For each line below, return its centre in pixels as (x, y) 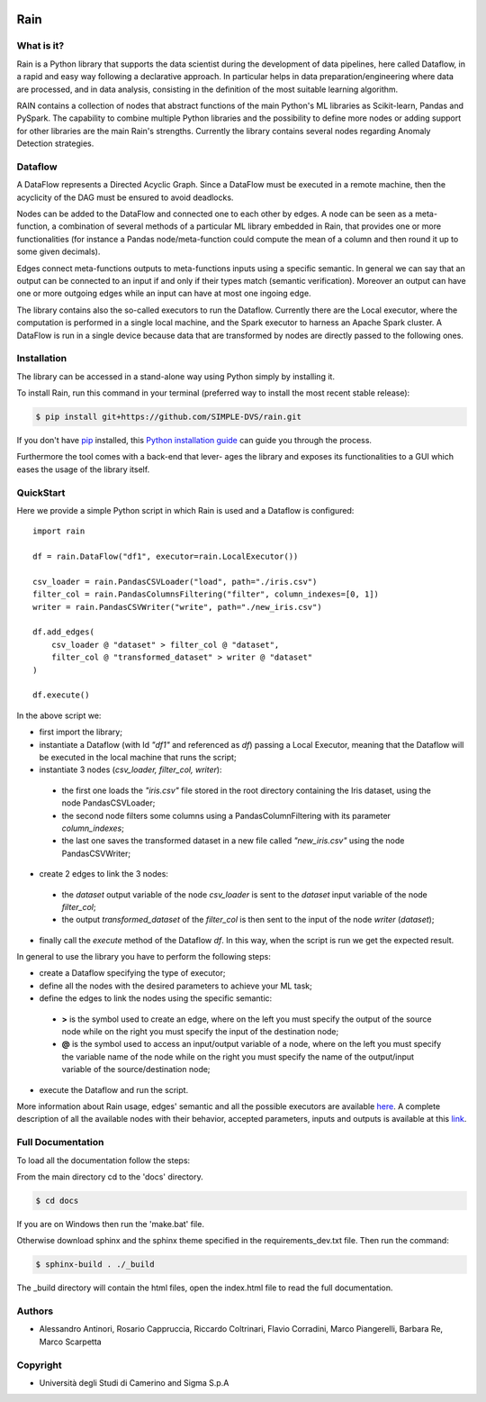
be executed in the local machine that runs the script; (138, 757)
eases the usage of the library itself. (83, 469)
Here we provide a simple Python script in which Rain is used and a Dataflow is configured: (185, 510)
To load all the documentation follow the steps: (103, 1160)
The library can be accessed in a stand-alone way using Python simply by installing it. (175, 376)
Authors (35, 1311)
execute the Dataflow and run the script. (114, 1089)
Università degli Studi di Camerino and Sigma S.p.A (134, 1382)
